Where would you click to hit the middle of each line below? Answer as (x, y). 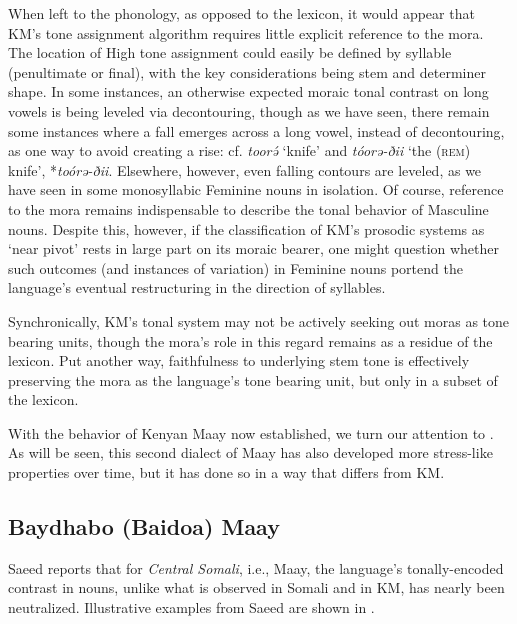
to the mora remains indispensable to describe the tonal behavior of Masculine (248, 208)
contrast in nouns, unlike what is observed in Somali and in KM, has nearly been (256, 587)
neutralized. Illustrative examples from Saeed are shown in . (191, 607)
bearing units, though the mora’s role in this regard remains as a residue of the (250, 340)
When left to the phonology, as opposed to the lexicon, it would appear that (241, 13)
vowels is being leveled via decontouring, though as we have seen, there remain (249, 110)
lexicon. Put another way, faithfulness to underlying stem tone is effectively (239, 360)
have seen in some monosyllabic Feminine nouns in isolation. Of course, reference (256, 189)
